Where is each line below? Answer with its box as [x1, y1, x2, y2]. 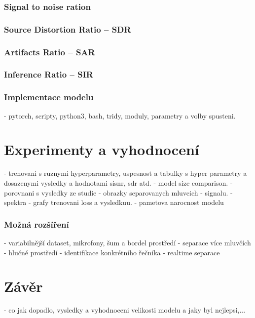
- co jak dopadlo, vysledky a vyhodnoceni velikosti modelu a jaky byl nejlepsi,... [4, 305, 246, 315]
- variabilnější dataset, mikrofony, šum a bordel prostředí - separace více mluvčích [4, 237, 251, 247]
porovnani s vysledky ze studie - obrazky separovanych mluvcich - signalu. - [4, 187, 233, 198]
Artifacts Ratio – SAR [4, 45, 95, 58]
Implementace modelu [4, 91, 94, 103]
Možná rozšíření [4, 218, 69, 230]
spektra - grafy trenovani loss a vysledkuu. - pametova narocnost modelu [4, 197, 224, 207]
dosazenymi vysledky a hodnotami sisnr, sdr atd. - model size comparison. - [4, 177, 233, 188]
